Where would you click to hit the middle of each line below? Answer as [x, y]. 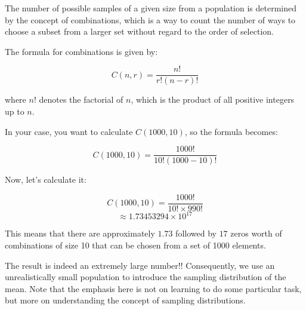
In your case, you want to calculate [69, 131]
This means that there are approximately [80, 233]
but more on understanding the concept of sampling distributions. [125, 300]
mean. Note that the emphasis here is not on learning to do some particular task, [153, 288]
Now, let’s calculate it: [46, 179]
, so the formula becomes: [231, 131]
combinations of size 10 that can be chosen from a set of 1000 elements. [135, 245]
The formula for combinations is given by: [81, 51]
